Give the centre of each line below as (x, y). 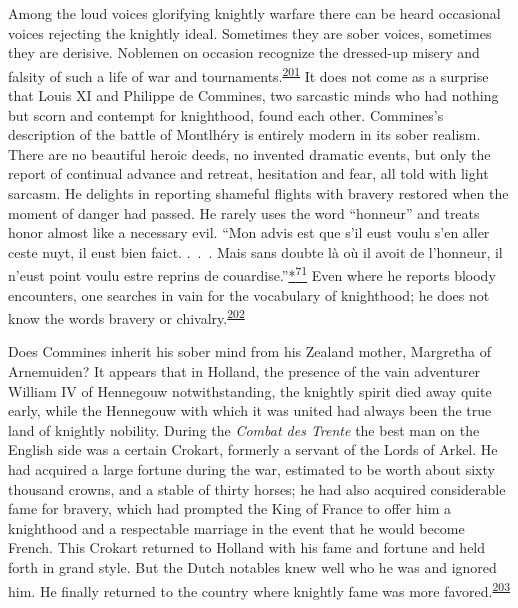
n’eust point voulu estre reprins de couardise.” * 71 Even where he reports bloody (252, 274)
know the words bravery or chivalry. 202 (126, 316)
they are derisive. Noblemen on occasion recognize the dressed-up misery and (244, 52)
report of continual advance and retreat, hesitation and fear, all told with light (248, 173)
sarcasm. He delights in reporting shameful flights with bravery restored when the (258, 193)
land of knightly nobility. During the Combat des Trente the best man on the (244, 429)
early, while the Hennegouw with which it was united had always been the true (250, 410)
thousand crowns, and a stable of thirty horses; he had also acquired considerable (257, 488)
